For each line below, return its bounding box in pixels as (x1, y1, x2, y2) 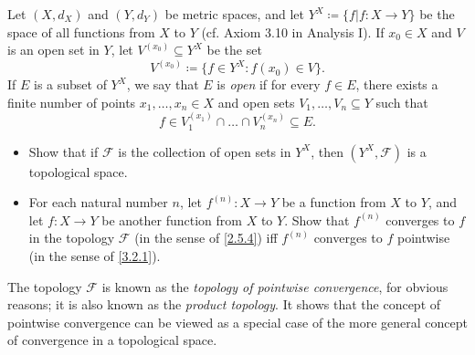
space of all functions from (7, 22, 155, 41)
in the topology (28, 228, 115, 247)
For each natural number (28, 193, 168, 212)
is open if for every (216, 75, 321, 94)
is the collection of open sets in (118, 141, 291, 161)
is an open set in (7, 40, 100, 59)
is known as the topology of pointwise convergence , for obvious (101, 277, 449, 296)
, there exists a (355, 75, 438, 94)
